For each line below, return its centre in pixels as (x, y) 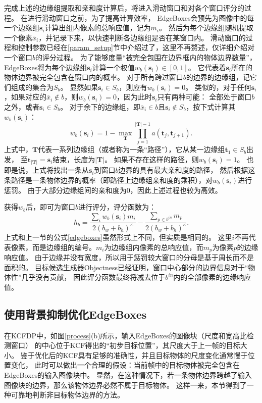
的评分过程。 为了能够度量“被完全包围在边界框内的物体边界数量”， (146, 57)
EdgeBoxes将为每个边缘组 (46, 67)
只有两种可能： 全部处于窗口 (204, 97)
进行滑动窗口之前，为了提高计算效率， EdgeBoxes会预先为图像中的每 (141, 17)
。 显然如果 (79, 87)
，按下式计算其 (211, 106)
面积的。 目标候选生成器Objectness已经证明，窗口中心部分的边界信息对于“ (126, 267)
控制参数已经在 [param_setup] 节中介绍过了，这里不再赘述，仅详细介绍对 (136, 47)
